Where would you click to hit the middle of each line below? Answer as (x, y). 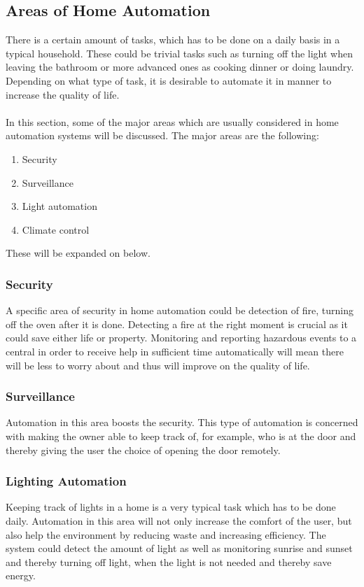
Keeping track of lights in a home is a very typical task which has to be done (171, 507)
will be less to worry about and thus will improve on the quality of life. (158, 365)
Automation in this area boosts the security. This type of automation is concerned (182, 422)
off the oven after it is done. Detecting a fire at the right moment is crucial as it (177, 324)
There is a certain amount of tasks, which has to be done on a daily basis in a (173, 40)
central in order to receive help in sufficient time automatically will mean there (175, 351)
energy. (21, 575)
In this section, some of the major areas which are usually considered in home (172, 121)
